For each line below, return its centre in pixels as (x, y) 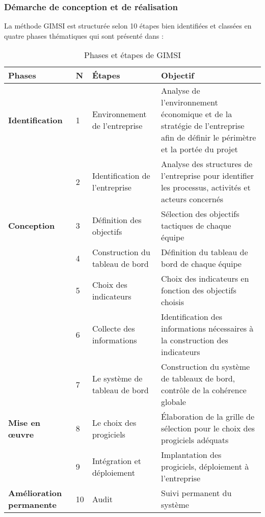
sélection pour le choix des (208, 428)
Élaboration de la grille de (208, 417)
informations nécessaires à (207, 329)
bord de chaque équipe (201, 264)
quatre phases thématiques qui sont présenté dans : (84, 35)
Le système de (117, 378)
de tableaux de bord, (198, 378)
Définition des (117, 220)
